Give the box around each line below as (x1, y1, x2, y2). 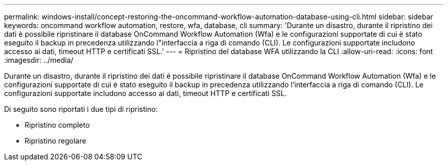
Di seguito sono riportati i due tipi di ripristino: (4, 105, 158, 113)
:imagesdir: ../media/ (4, 56, 74, 64)
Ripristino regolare (25, 136, 86, 145)
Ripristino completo (25, 121, 90, 129)
